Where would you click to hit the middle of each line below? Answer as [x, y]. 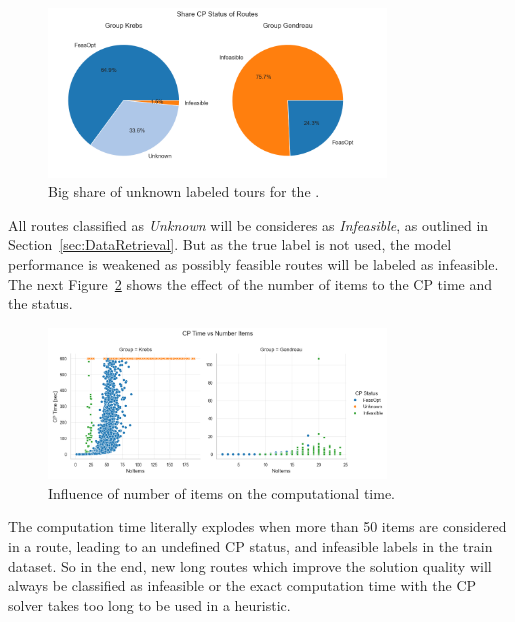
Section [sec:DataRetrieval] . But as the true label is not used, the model [230, 244]
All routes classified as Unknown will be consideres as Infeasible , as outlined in [248, 224]
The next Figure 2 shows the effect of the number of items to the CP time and [250, 283]
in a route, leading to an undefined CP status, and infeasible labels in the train [250, 545]
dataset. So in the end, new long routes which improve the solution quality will [250, 565]
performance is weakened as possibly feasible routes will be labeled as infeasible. [253, 263]
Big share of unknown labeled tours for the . [184, 191]
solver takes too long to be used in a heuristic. [149, 604]
